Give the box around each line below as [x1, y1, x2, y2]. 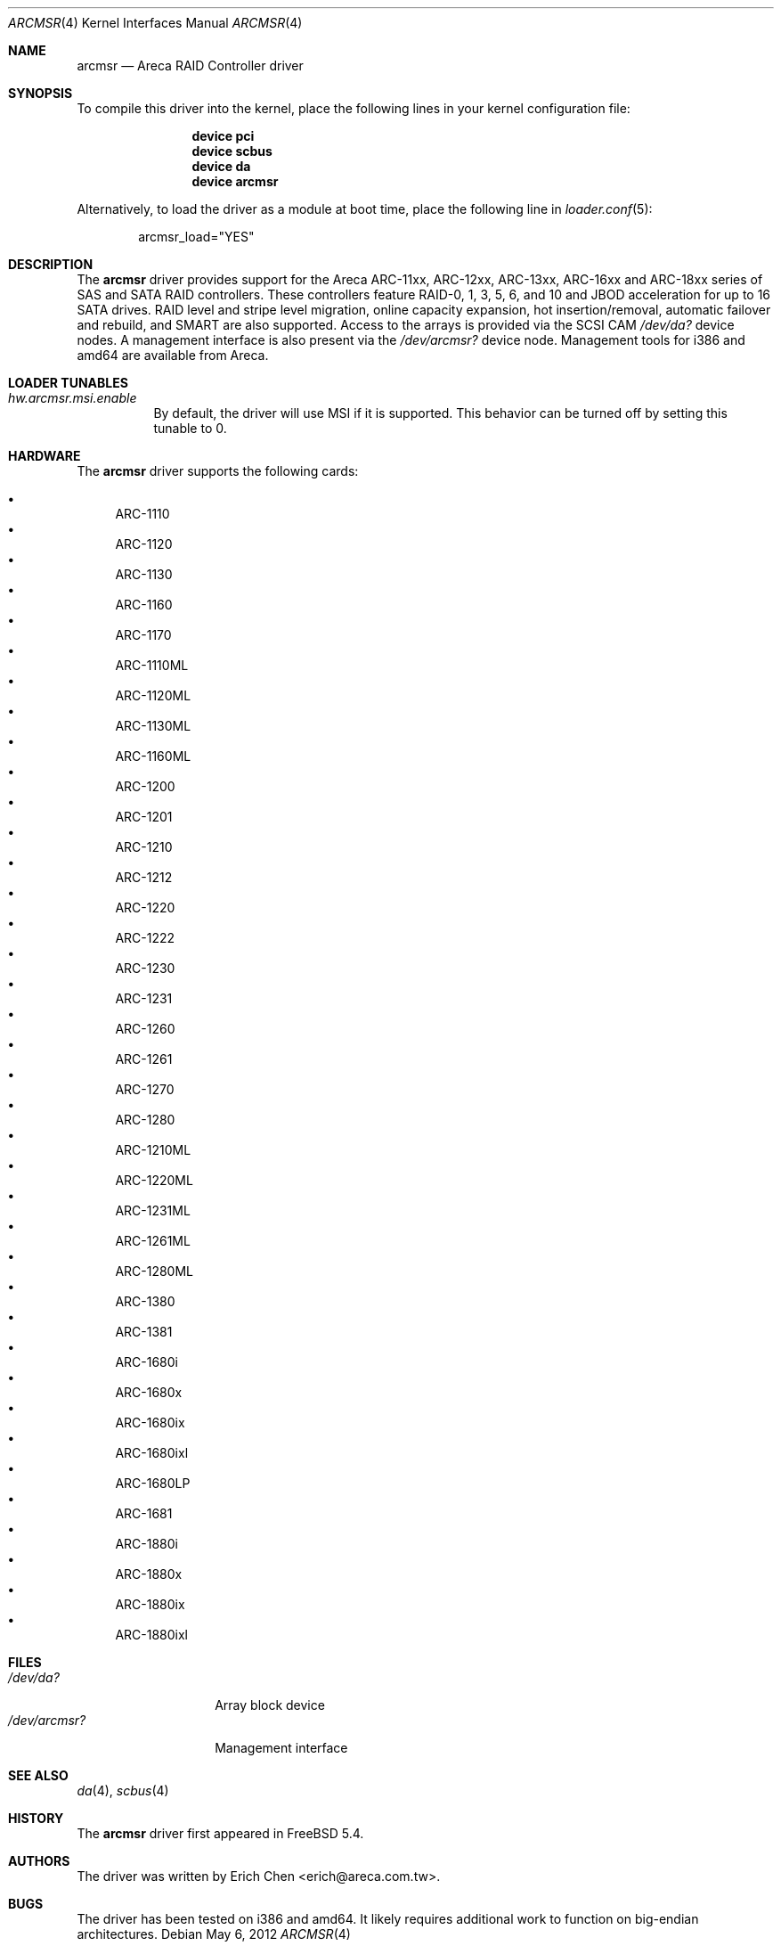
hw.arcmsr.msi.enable [8, 390, 137, 405]
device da [191, 159, 251, 174]
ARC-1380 [115, 1294, 175, 1309]
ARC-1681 [115, 1506, 173, 1521]
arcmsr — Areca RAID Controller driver [77, 58, 304, 73]
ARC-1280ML [115, 1263, 194, 1279]
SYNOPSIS [8, 86, 73, 101]
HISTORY [8, 1811, 64, 1826]
